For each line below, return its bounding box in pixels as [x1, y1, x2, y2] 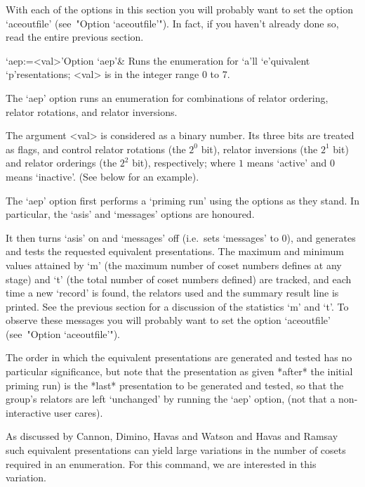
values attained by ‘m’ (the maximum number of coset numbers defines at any [6, 257, 342, 272]
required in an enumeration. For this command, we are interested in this [6, 456, 317, 471]
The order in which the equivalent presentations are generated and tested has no [6, 350, 352, 365]
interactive [6, 405, 51, 420]
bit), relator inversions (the [201, 141, 318, 156]
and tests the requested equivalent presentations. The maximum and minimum [6, 244, 344, 259]
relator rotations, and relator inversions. [6, 104, 178, 119]
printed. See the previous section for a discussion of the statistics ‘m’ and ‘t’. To [6, 299, 349, 313]
